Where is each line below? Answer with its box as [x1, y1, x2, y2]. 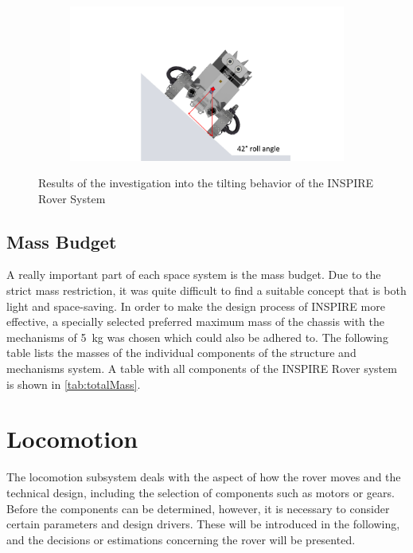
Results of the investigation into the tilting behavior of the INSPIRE [38, 175, 374, 191]
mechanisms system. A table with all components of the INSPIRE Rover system [6, 360, 397, 377]
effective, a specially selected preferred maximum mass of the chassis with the [6, 313, 385, 330]
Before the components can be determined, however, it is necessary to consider [6, 500, 390, 516]
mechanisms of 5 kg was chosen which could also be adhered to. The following [6, 328, 388, 345]
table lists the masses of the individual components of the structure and [6, 344, 357, 361]
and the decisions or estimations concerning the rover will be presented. [6, 531, 356, 547]
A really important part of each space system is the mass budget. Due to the [6, 266, 381, 283]
